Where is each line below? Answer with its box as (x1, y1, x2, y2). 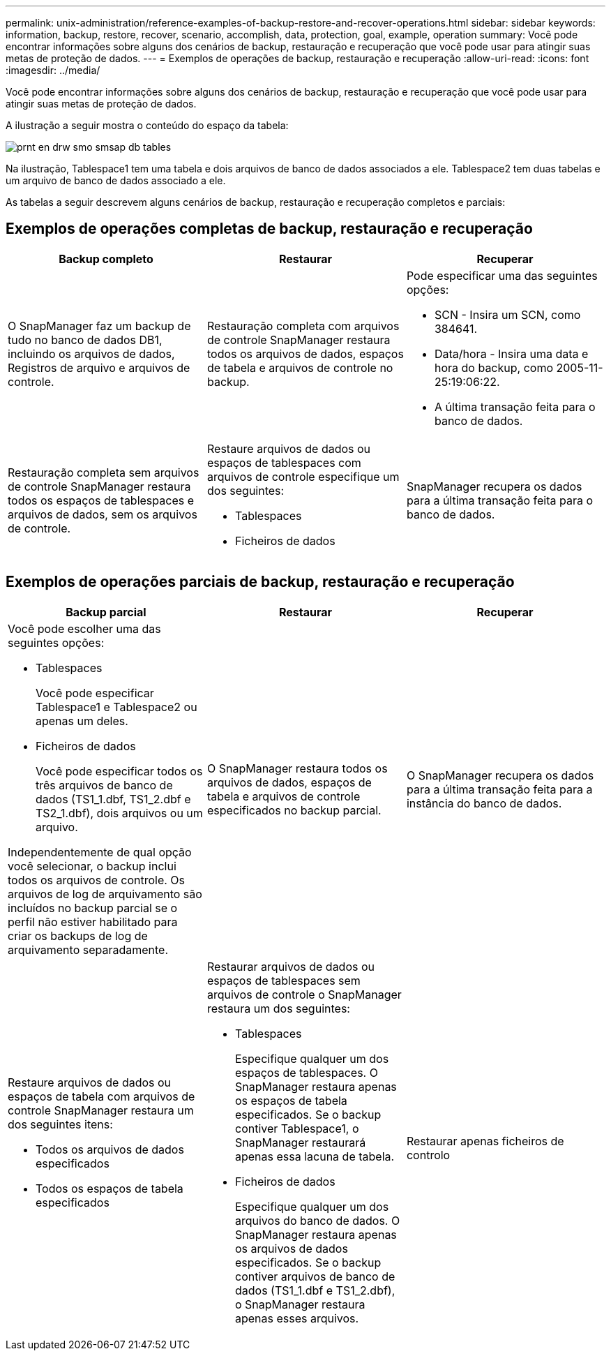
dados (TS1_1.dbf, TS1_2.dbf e (36, 791, 191, 806)
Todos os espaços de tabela (36, 1181, 183, 1195)
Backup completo (59, 251, 153, 266)
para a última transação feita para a (406, 782, 593, 796)
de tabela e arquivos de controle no (206, 360, 393, 375)
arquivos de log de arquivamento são (8, 886, 202, 901)
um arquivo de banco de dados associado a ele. (6, 174, 226, 186)
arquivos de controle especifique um (206, 469, 400, 484)
